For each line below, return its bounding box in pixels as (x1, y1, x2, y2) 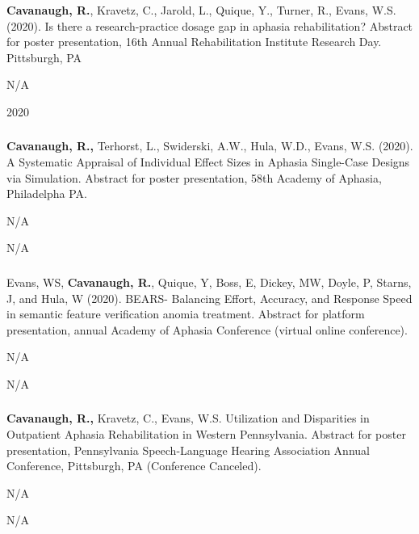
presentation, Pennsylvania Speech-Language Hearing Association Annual (6, 441, 370, 458)
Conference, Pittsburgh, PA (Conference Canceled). (6, 457, 262, 474)
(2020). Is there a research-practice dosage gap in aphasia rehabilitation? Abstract (6, 17, 413, 34)
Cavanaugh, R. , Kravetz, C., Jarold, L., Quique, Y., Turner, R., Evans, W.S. (6, 2, 396, 18)
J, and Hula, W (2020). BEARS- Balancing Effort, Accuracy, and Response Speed (6, 289, 413, 306)
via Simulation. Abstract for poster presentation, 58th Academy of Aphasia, (6, 169, 382, 186)
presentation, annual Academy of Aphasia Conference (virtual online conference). (6, 321, 408, 338)
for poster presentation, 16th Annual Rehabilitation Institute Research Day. (6, 33, 382, 50)
